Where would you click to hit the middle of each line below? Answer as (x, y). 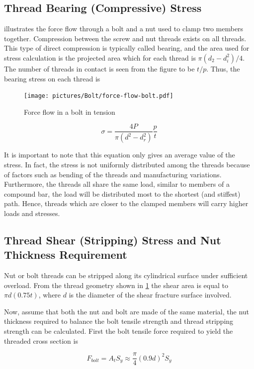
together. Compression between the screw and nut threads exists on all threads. (125, 38)
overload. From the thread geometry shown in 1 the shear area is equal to (116, 285)
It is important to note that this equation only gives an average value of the (120, 155)
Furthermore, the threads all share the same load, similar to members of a (117, 184)
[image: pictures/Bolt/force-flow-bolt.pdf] (99, 96)
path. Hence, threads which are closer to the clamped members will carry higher (126, 203)
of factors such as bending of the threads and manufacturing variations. (113, 174)
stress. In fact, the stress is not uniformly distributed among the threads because (127, 164)
